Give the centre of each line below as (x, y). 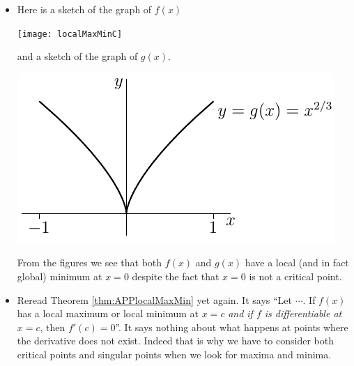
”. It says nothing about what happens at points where (232, 327)
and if (240, 313)
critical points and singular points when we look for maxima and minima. (174, 354)
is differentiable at (303, 313)
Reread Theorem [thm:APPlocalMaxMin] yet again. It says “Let (154, 299)
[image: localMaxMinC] (70, 34)
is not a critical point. (295, 276)
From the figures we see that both (90, 262)
